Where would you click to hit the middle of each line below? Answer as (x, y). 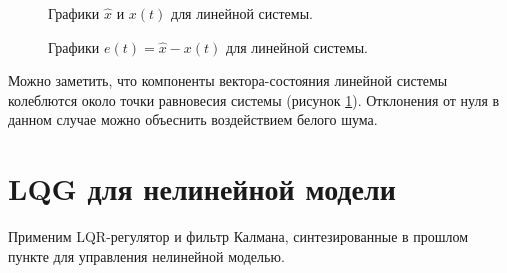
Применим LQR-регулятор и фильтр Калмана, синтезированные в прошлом (238, 236)
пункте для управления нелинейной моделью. (146, 255)
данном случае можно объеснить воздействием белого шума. (193, 119)
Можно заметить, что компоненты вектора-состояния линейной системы (228, 80)
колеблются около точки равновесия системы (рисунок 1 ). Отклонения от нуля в (254, 99)
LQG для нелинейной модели (202, 188)
